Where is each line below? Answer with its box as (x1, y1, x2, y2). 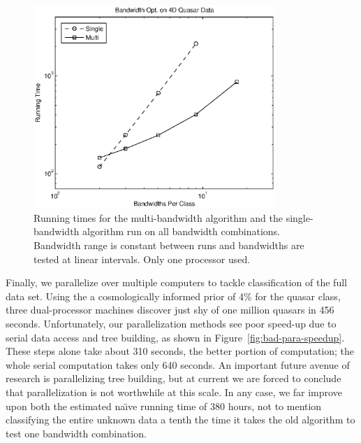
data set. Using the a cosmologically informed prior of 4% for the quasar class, (6, 288, 341, 303)
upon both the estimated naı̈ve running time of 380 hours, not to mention (6, 398, 322, 413)
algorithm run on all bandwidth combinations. (82, 224, 280, 239)
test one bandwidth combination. (6, 426, 147, 440)
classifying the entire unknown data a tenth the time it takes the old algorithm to (6, 412, 355, 427)
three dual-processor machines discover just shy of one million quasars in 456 (6, 302, 334, 317)
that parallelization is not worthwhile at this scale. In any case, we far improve (6, 384, 342, 399)
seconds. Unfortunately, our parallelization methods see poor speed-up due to (6, 316, 337, 330)
